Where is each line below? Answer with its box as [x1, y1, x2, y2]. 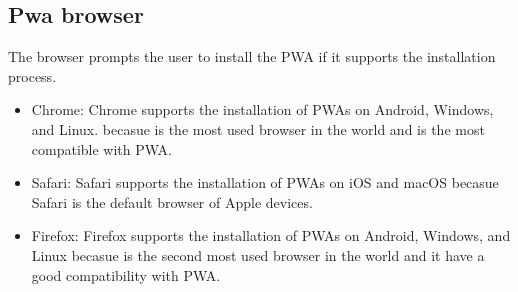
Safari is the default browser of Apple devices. [31, 191, 313, 212]
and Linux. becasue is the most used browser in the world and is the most [31, 118, 485, 139]
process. [8, 65, 57, 86]
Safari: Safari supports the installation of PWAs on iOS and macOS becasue [31, 172, 499, 193]
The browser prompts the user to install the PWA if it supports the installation [8, 46, 496, 67]
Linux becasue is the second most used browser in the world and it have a [31, 244, 485, 265]
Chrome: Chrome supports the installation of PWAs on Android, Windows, [31, 99, 494, 120]
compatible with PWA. [31, 138, 173, 159]
